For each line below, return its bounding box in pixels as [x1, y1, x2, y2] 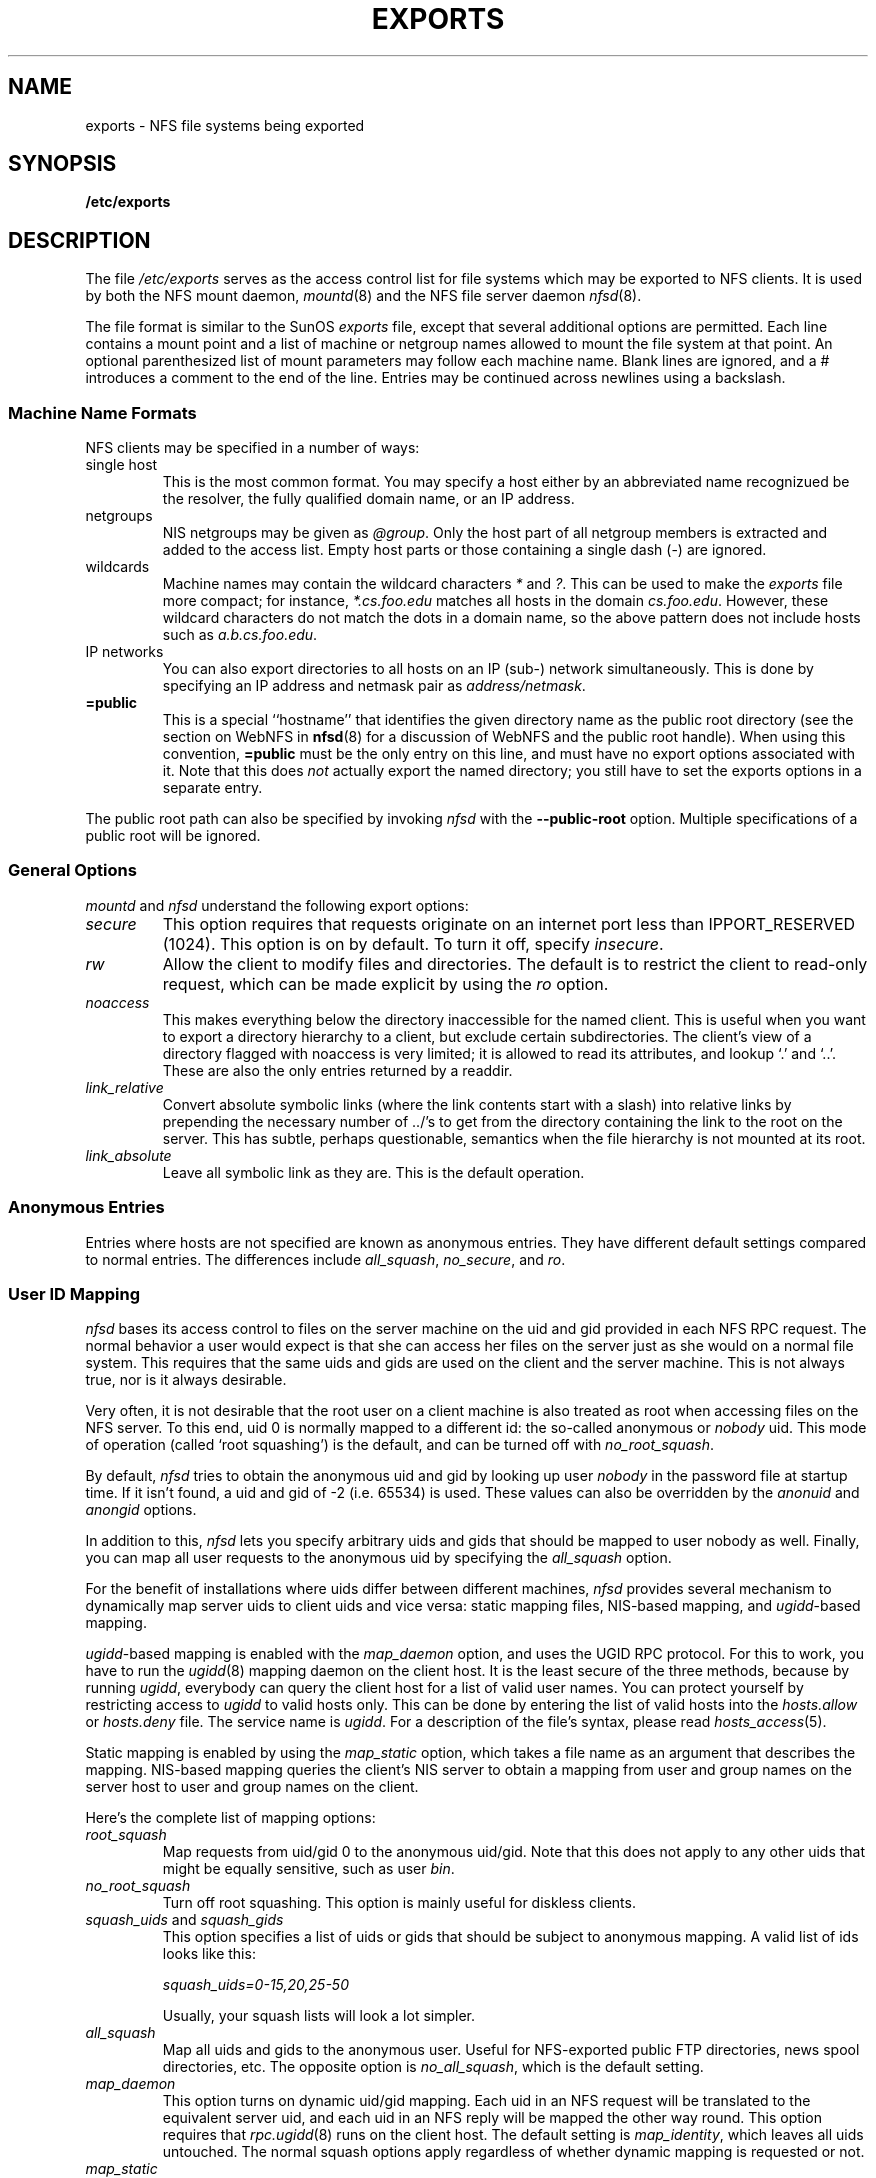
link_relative [85, 1078, 164, 1096]
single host [85, 456, 158, 474]
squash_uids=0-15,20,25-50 [162, 1976, 349, 1994]
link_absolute [85, 1146, 172, 1164]
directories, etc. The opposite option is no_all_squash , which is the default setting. [162, 2058, 704, 2076]
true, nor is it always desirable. [85, 1371, 287, 1389]
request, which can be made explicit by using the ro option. [162, 973, 609, 994]
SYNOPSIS [8, 151, 117, 177]
